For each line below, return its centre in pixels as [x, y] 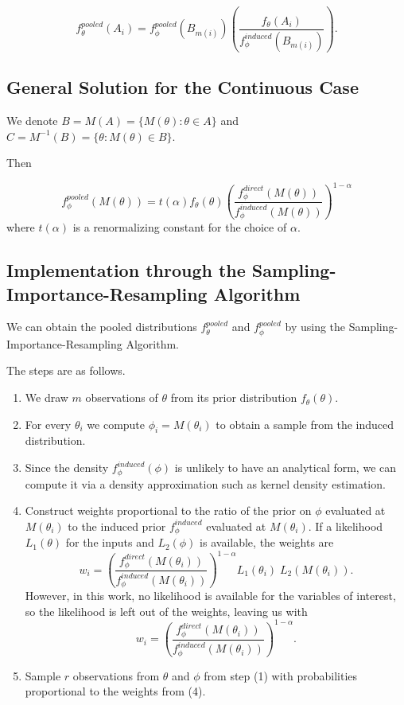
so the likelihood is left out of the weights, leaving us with [166, 611]
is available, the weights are [267, 542]
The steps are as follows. [66, 370]
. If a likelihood [346, 526]
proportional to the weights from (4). [115, 691]
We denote [32, 121]
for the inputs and [110, 542]
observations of [122, 397]
